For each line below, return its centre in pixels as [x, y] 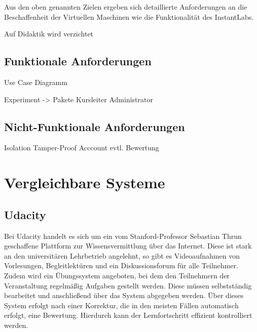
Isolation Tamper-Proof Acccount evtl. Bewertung [82, 148]
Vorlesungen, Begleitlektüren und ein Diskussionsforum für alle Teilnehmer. [121, 265]
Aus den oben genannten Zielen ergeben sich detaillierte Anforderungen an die [126, 7]
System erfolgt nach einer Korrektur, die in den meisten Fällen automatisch [121, 305]
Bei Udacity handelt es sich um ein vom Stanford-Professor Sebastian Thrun [123, 236]
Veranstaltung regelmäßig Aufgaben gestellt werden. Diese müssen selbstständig [128, 285]
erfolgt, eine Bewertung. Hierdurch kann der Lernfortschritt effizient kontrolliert [128, 315]
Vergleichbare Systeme [85, 182]
